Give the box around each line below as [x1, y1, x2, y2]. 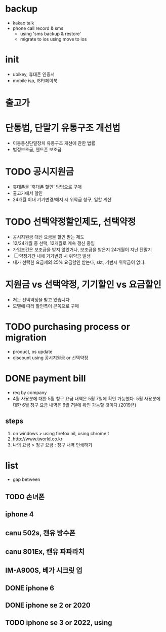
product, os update [12, 348, 53, 355]
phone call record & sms [12, 25, 64, 31]
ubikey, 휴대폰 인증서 [12, 71, 55, 77]
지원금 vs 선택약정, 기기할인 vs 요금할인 [5, 279, 161, 291]
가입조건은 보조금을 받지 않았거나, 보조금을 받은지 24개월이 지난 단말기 [12, 247, 152, 253]
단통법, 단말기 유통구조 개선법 [5, 122, 120, 134]
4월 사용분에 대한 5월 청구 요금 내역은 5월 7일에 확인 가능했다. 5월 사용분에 [12, 395, 161, 401]
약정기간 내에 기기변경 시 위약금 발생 [19, 253, 91, 259]
